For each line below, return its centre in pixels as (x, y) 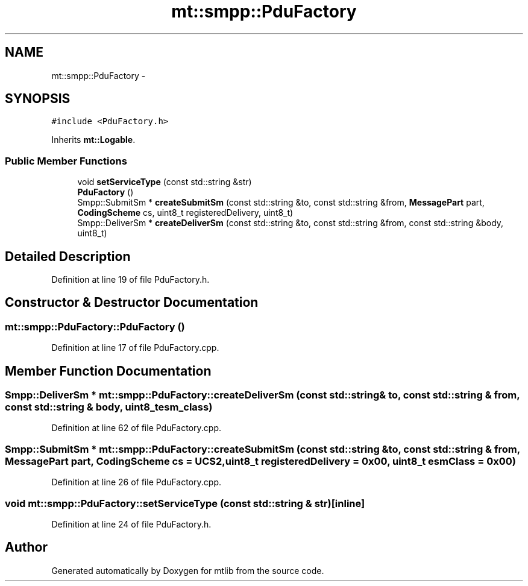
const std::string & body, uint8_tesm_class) (109, 407)
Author (26, 547)
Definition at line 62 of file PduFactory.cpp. (137, 428)
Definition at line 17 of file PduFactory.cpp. (135, 348)
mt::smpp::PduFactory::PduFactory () (95, 326)
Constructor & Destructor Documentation (132, 303)
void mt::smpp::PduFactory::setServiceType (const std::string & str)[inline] (185, 503)
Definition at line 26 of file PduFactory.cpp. (137, 482)
